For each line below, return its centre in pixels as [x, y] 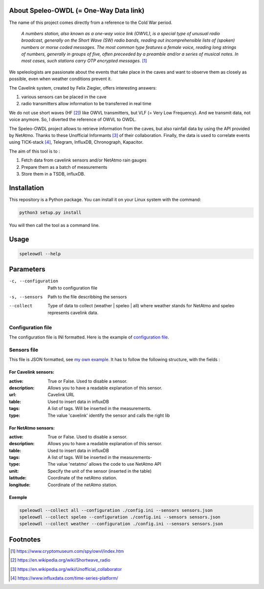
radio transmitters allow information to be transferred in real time [86, 104]
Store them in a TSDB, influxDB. [53, 174]
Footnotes [25, 539]
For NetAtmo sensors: [32, 428]
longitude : [20, 485]
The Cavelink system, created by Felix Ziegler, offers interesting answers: [83, 88]
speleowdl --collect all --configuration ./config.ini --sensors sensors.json [116, 510]
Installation [26, 188]
